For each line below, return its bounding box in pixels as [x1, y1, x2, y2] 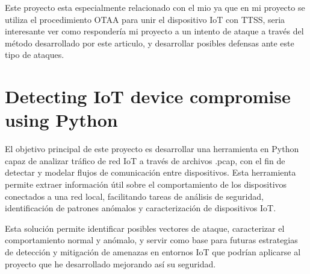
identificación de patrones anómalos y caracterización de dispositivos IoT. [5, 202, 276, 214]
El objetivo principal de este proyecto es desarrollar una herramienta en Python [5, 142, 299, 155]
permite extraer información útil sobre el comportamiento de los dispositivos [5, 178, 287, 191]
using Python [5, 107, 118, 132]
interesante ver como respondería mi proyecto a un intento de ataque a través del [5, 25, 304, 37]
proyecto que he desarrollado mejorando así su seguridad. [5, 257, 216, 270]
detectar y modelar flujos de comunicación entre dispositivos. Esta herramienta [5, 166, 296, 179]
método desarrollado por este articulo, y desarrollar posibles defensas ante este [5, 36, 294, 49]
